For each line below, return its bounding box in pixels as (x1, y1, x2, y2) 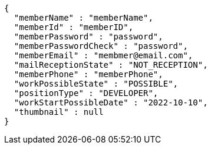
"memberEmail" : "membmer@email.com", (14, 51, 193, 60)
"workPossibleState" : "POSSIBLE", (14, 79, 179, 88)
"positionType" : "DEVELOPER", (14, 88, 159, 98)
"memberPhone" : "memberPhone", (14, 69, 163, 79)
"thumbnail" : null (14, 107, 104, 117)
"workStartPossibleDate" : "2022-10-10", (14, 98, 208, 107)
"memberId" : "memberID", (14, 22, 134, 32)
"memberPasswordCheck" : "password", (14, 41, 188, 51)
